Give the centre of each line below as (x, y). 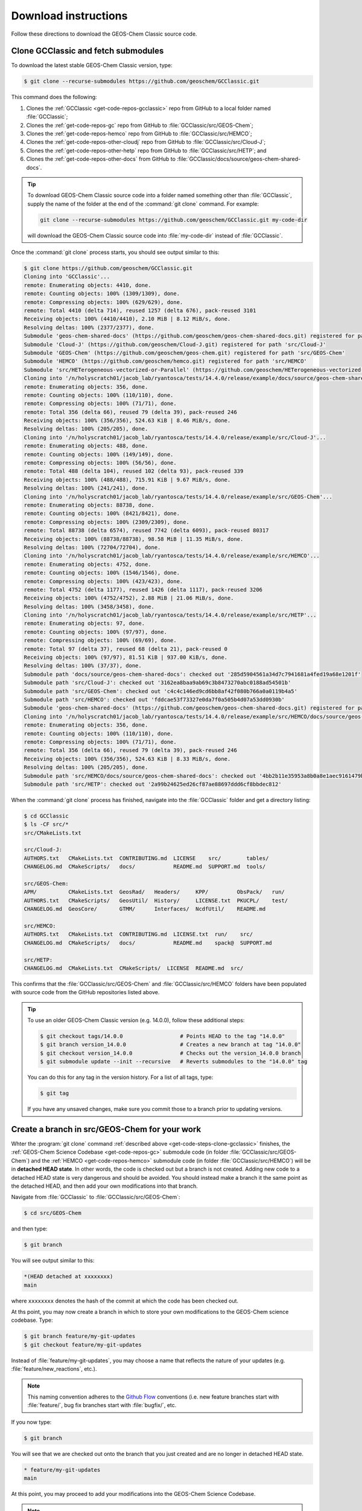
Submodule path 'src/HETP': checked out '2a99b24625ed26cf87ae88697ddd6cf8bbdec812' (153, 784)
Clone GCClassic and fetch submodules (87, 51)
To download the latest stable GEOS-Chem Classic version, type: (92, 65)
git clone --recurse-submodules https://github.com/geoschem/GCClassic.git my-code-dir (174, 220)
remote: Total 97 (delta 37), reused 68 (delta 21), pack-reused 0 (126, 649)
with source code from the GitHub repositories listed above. (85, 992)
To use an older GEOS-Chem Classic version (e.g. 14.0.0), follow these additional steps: (136, 1020)
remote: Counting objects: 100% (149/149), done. (99, 454)
